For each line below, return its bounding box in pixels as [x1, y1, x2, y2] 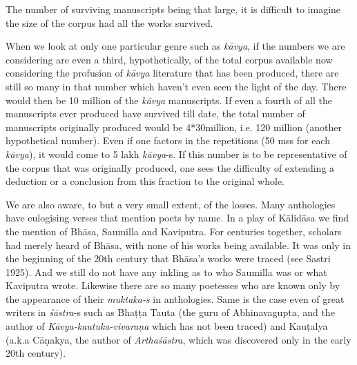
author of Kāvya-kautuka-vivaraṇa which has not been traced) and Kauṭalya [6, 319, 328, 333]
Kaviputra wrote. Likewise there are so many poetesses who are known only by [6, 278, 340, 293]
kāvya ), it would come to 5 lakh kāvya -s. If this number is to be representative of [6, 146, 347, 161]
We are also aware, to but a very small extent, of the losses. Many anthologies [6, 197, 336, 211]
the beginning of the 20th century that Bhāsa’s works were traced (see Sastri [6, 251, 331, 266]
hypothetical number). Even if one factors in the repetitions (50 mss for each [6, 133, 331, 148]
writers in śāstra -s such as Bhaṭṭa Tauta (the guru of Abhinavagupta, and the [6, 305, 335, 319]
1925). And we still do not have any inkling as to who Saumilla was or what [6, 264, 327, 279]
